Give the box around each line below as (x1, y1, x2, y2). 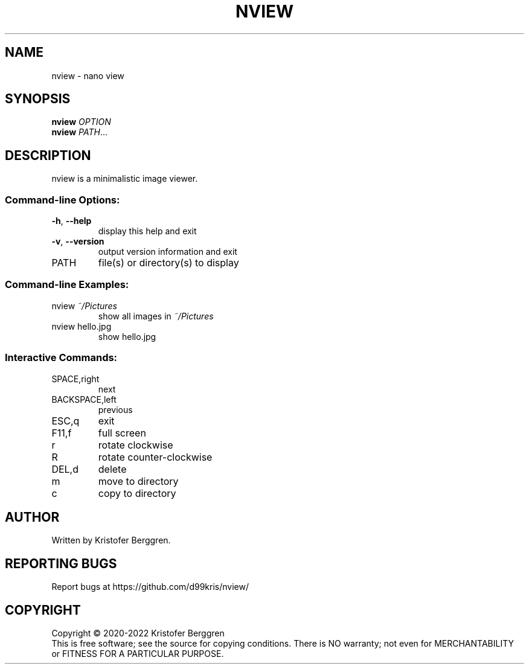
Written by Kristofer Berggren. (51, 535, 171, 546)
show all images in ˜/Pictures (98, 310, 214, 321)
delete (98, 463, 127, 475)
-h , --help (51, 216, 92, 226)
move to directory (98, 475, 179, 487)
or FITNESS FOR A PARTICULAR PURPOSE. (51, 648, 224, 659)
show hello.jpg (98, 331, 156, 342)
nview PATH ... (51, 127, 107, 138)
